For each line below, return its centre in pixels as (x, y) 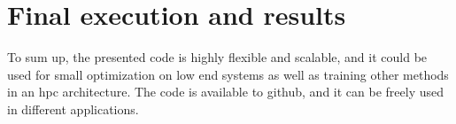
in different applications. (73, 108)
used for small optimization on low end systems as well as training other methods (228, 74)
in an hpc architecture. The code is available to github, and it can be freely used (225, 92)
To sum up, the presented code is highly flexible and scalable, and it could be (217, 57)
